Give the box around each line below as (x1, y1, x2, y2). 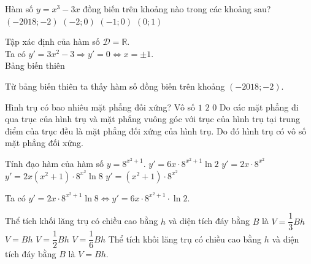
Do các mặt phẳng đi (219, 100, 299, 113)
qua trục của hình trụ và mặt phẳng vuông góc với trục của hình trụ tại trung (5, 112, 300, 125)
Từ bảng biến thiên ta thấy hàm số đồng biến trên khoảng (5, 79, 225, 92)
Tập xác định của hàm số (5, 35, 100, 48)
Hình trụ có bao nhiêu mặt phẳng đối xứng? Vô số (5, 100, 196, 113)
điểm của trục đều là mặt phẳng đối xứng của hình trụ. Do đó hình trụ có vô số (5, 124, 307, 137)
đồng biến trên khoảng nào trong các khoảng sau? (83, 2, 271, 15)
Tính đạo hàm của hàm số (5, 157, 104, 169)
